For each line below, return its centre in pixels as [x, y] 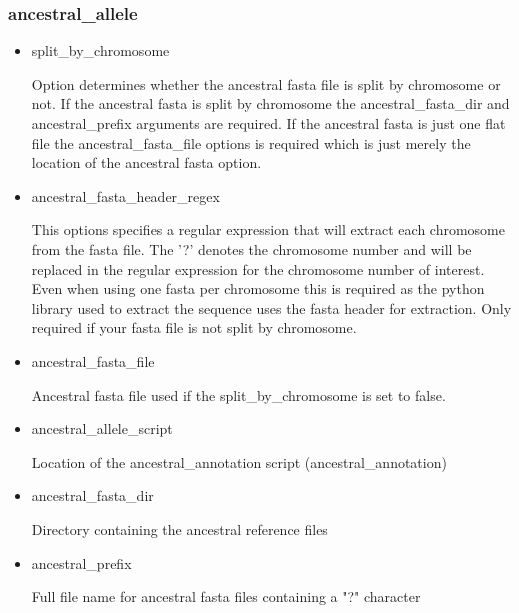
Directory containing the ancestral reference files [179, 528]
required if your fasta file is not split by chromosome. [194, 327]
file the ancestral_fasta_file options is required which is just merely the [251, 142]
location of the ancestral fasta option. [146, 162]
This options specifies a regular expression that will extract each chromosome [268, 229]
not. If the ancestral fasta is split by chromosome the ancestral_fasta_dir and [270, 103]
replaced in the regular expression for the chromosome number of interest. [258, 268]
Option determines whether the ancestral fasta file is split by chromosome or [266, 83]
